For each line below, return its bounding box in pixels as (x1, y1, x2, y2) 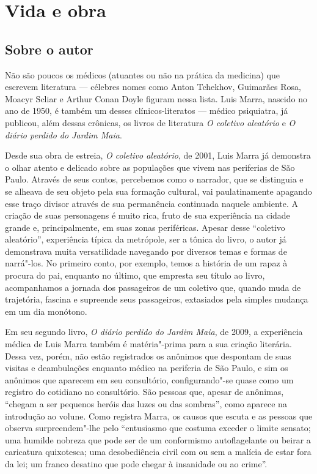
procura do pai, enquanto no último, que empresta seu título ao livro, (5, 269, 265, 282)
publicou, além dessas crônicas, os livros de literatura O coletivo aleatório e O (5, 116, 296, 129)
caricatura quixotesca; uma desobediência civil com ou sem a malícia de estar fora (5, 445, 312, 458)
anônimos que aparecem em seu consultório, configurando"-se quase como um (5, 373, 294, 386)
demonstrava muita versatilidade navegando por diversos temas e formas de (5, 244, 287, 257)
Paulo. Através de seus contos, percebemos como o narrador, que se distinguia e (5, 173, 304, 186)
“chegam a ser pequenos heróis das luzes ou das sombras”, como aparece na (5, 397, 287, 410)
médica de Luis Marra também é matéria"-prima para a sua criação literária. (5, 337, 292, 350)
